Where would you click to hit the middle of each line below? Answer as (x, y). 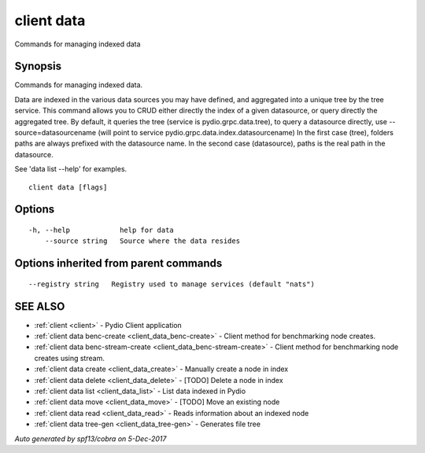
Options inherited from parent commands (118, 263)
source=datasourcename (55, 133)
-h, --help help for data (102, 230)
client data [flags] (68, 187)
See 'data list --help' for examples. (71, 169)
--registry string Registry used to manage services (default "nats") (172, 284)
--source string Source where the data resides (142, 241)
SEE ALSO (40, 306)
